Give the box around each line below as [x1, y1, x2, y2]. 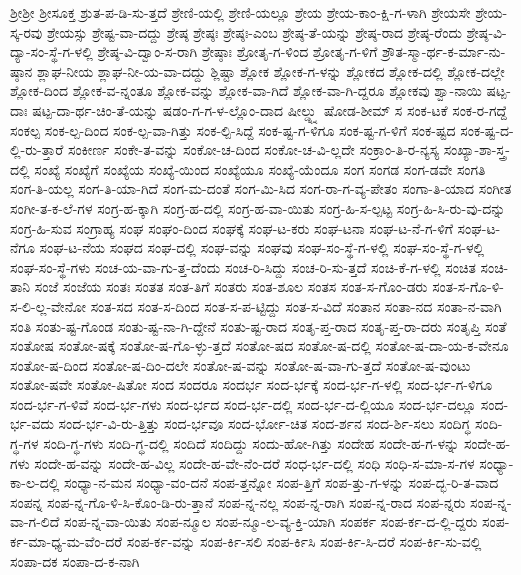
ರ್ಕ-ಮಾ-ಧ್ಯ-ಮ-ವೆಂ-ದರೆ [10, 531, 123, 552]
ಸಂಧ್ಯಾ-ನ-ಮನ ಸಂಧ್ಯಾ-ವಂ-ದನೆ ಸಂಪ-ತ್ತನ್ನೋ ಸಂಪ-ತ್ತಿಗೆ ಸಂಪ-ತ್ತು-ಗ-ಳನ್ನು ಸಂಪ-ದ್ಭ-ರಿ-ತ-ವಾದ [63, 472, 499, 493]
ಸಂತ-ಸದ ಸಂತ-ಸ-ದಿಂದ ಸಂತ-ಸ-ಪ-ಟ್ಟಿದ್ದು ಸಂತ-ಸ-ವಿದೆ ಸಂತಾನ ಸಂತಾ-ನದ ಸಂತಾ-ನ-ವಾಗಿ [90, 295, 502, 316]
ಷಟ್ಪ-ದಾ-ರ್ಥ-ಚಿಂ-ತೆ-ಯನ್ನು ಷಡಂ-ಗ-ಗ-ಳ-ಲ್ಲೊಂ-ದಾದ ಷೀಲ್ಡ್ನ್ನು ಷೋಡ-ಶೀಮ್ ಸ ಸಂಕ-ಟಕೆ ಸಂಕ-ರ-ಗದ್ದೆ [32, 99, 507, 120]
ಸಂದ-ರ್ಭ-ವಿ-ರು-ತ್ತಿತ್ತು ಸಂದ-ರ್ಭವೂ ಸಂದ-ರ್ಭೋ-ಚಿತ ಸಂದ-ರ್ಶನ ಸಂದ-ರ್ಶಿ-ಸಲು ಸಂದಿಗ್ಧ [58, 413, 471, 434]
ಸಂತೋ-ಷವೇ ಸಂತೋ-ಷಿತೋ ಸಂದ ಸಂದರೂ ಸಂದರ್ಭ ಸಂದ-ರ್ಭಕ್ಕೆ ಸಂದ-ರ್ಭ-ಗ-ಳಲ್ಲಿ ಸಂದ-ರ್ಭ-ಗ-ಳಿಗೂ [10, 374, 493, 395]
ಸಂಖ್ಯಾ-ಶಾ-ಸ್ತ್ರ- [443, 139, 511, 160]
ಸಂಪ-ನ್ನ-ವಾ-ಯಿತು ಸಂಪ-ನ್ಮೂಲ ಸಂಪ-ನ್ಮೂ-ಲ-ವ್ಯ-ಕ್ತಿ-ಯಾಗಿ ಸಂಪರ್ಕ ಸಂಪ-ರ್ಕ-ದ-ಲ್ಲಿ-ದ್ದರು [64, 511, 478, 532]
